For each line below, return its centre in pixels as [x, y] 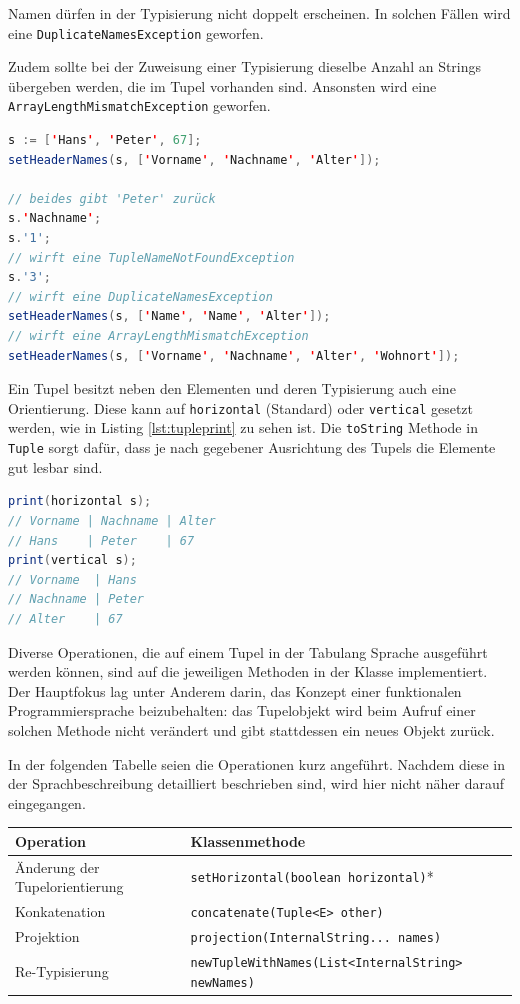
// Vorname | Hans [72, 579]
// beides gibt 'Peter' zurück [112, 198]
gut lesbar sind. [55, 466]
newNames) [222, 982]
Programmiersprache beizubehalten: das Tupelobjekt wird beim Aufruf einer [242, 710]
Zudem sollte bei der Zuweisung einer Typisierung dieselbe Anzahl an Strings [245, 66]
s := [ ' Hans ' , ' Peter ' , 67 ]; [105, 140]
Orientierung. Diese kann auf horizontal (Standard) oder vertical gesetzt [241, 407]
